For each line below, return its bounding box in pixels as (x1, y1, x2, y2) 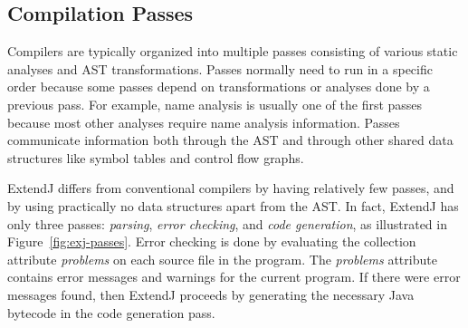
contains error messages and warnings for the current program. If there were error (7, 267, 461, 286)
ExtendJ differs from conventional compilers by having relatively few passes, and (7, 178, 454, 198)
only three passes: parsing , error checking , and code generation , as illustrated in (7, 214, 447, 233)
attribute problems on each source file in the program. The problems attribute (7, 249, 437, 268)
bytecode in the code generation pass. (7, 303, 215, 322)
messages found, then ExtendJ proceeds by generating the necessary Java (7, 285, 415, 304)
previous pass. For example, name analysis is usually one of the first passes (7, 94, 423, 113)
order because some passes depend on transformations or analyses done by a (7, 77, 430, 96)
